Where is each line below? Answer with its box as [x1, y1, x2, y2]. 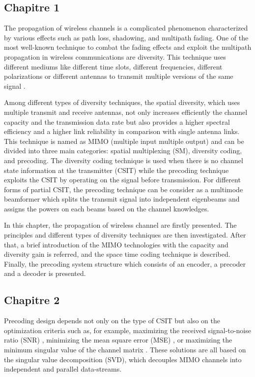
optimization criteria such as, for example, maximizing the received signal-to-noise [4, 325, 251, 335]
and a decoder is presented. [4, 268, 86, 278]
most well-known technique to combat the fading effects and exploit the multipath [4, 42, 252, 52]
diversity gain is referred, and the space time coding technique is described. [4, 249, 230, 259]
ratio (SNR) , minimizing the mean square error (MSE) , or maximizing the [4, 335, 232, 345]
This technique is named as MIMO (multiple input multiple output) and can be [4, 136, 244, 146]
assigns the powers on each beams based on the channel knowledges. [4, 203, 209, 213]
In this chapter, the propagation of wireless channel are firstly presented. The [4, 220, 237, 230]
